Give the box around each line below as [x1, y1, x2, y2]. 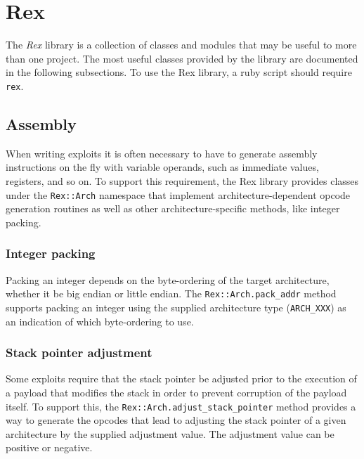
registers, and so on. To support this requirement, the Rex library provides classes [6, 173, 359, 188]
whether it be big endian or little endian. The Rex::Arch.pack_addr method [6, 286, 337, 301]
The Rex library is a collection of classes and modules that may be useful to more [6, 37, 357, 52]
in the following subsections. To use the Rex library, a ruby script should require [6, 65, 352, 79]
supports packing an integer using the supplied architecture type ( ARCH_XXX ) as [6, 299, 346, 314]
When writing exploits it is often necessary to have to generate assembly [6, 146, 318, 160]
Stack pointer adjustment [6, 344, 152, 361]
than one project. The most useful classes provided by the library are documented [6, 51, 358, 65]
